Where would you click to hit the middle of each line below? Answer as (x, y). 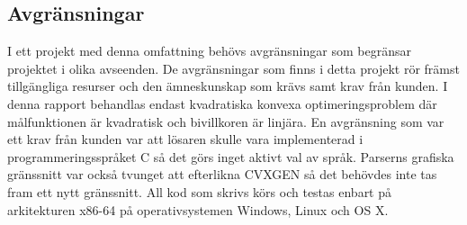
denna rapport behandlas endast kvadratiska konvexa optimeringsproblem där (222, 103)
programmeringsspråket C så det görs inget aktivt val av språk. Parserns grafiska (231, 156)
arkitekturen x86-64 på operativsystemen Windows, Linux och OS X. (198, 209)
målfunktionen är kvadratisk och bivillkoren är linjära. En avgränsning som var (226, 121)
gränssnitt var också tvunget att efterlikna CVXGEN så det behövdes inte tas (222, 174)
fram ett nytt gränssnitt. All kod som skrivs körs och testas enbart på (200, 191)
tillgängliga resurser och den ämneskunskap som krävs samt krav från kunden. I (228, 86)
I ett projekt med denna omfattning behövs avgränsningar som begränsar (209, 51)
